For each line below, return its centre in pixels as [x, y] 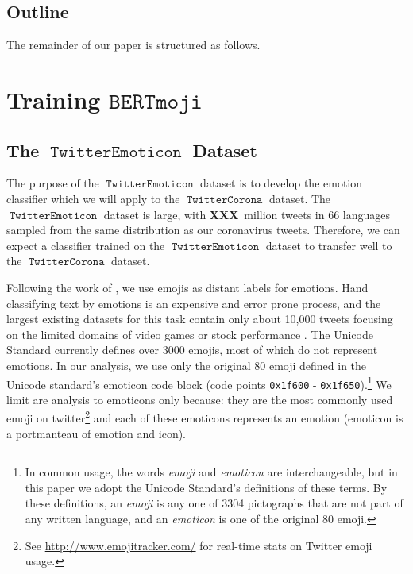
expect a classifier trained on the [86, 245]
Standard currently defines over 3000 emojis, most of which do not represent [192, 350]
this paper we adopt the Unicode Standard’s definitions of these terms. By [206, 487]
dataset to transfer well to [329, 245]
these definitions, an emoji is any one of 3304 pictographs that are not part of [214, 503]
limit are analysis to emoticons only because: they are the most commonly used [200, 399]
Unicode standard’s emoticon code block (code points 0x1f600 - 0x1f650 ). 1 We [199, 383]
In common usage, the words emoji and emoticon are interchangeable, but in [211, 472]
